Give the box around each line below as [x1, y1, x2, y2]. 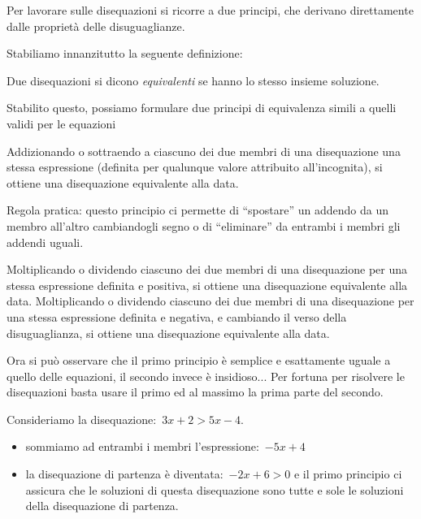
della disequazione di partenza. [25, 497, 179, 514]
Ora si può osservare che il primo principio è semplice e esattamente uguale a [7, 352, 391, 369]
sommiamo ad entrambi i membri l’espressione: [25, 438, 259, 455]
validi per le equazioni [7, 115, 116, 132]
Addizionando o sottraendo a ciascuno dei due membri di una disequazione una [7, 142, 401, 159]
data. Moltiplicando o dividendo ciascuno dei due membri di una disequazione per [7, 292, 414, 309]
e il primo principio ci [293, 465, 402, 482]
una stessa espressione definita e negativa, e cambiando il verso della [7, 308, 347, 325]
